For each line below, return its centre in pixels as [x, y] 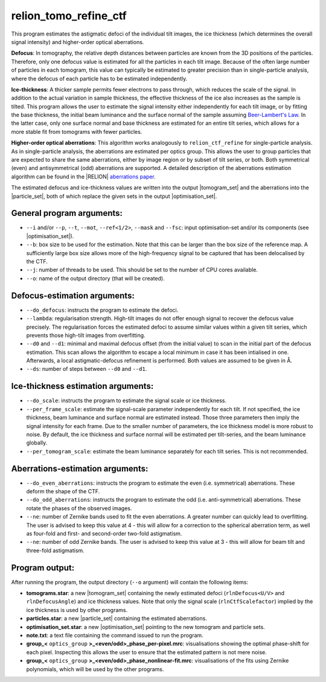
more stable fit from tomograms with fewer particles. [77, 131]
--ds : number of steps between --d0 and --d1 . [87, 369]
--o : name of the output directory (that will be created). [96, 278]
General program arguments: [67, 213]
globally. [37, 443]
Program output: [43, 568]
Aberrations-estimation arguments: [80, 468]
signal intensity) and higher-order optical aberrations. [78, 42]
